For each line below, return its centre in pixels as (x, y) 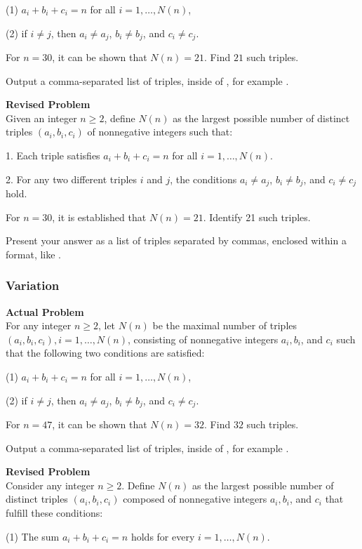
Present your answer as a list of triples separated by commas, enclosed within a (176, 240)
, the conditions (203, 179)
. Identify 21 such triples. (257, 217)
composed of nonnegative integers (195, 499)
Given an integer (41, 118)
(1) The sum (33, 536)
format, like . (33, 254)
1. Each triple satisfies (53, 156)
